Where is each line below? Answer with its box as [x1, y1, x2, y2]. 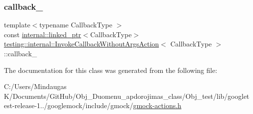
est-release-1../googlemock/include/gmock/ [4, 100, 133, 111]
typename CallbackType [39, 20, 112, 30]
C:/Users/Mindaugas [4, 81, 67, 91]
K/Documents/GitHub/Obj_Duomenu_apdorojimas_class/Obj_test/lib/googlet [4, 91, 250, 101]
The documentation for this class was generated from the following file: [4, 65, 217, 75]
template [4, 20, 30, 30]
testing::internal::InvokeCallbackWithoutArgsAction [4, 39, 159, 49]
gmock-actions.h [133, 100, 181, 111]
